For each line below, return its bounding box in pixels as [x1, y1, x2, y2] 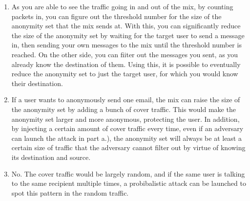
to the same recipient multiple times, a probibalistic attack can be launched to [11, 178, 246, 188]
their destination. [11, 78, 63, 88]
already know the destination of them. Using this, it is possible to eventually [11, 59, 241, 69]
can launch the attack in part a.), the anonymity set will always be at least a [11, 133, 242, 143]
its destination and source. [11, 152, 91, 162]
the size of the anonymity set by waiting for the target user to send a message [11, 30, 245, 40]
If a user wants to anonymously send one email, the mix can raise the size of [11, 94, 240, 105]
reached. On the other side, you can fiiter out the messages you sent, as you [11, 49, 238, 59]
